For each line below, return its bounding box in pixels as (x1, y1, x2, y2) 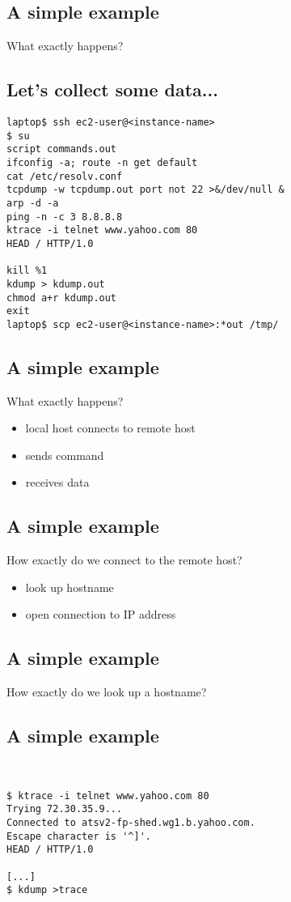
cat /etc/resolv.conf (6, 170, 123, 182)
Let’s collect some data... (6, 77, 218, 102)
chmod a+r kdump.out (6, 291, 117, 304)
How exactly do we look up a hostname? (6, 683, 207, 700)
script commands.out (6, 143, 117, 155)
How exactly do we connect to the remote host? (6, 551, 242, 568)
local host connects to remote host (25, 419, 196, 436)
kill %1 (6, 265, 48, 277)
